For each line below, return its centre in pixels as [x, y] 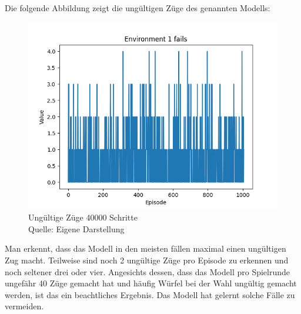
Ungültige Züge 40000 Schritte [83, 217]
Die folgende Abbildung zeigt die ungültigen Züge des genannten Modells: [138, 8]
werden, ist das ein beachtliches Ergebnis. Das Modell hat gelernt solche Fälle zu [150, 294]
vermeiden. [24, 306]
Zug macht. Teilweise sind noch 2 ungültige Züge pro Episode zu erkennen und [147, 260]
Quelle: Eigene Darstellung [76, 228]
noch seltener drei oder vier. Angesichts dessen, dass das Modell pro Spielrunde [148, 271]
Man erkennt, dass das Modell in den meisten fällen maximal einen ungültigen [146, 248]
